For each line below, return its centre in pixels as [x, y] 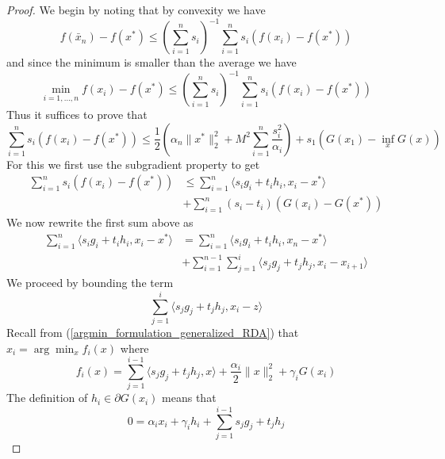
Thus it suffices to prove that [77, 115]
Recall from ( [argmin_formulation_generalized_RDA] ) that [153, 332]
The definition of [47, 398]
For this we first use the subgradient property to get [133, 164]
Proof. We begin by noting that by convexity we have [136, 10]
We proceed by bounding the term [90, 283]
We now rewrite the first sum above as [100, 222]
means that [189, 398]
